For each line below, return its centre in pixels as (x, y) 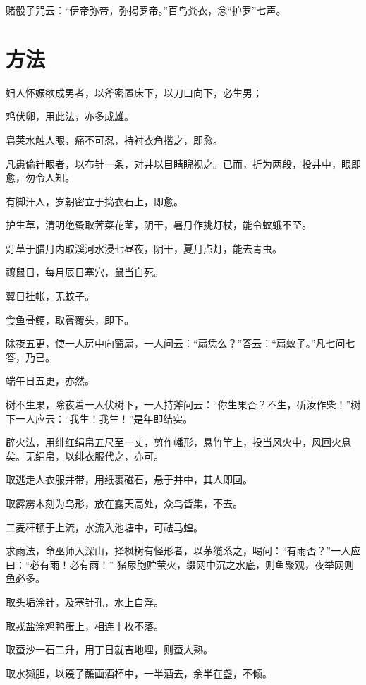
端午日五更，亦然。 (50, 381)
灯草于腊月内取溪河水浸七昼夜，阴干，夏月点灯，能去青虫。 (144, 248)
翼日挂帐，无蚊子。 (50, 296)
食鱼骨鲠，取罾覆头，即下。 (70, 319)
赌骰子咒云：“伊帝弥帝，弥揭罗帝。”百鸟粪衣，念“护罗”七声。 (146, 10)
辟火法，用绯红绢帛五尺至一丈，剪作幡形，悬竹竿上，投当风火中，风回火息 (178, 442)
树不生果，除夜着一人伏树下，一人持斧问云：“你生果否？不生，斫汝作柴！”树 (183, 405)
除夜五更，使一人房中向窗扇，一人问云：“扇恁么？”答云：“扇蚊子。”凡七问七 (181, 343)
